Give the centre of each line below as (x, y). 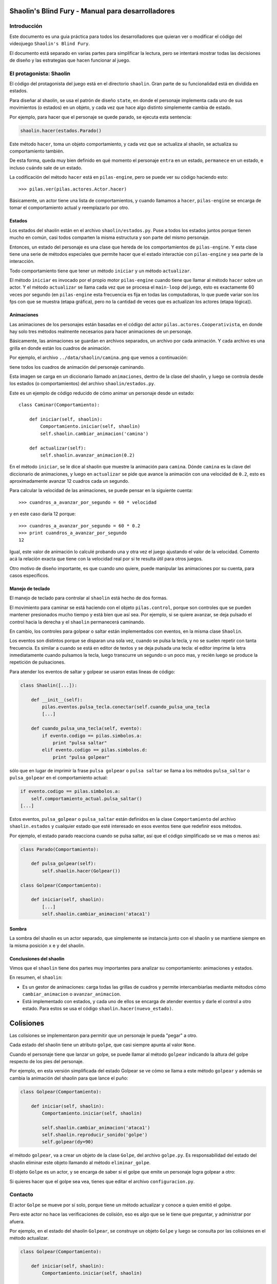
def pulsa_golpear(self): (64, 864)
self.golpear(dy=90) (68, 1142)
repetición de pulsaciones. (37, 662)
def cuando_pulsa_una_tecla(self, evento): (86, 729)
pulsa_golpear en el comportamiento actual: (58, 778)
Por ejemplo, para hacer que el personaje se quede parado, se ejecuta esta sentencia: (101, 117)
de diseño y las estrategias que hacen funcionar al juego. (70, 60)
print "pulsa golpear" (81, 757)
